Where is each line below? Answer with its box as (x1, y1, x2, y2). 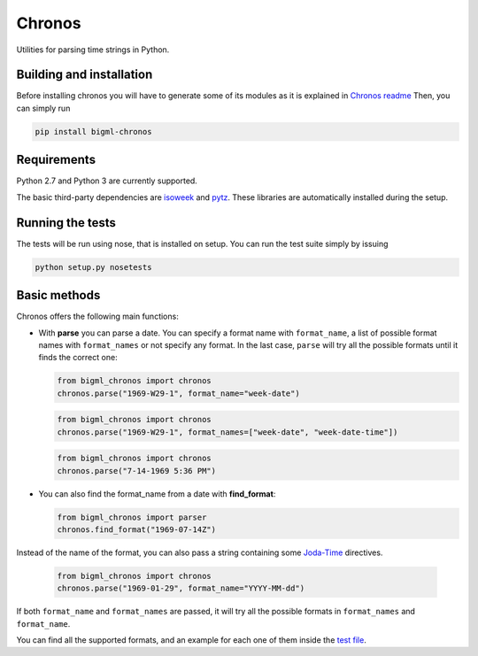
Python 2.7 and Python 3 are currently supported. (16, 175, 198, 186)
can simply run (16, 103, 71, 113)
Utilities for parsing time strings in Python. (16, 44, 170, 55)
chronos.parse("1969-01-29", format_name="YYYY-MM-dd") (57, 583, 305, 593)
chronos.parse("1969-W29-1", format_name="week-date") (57, 388, 300, 398)
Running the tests (16, 215, 117, 230)
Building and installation (16, 67, 153, 82)
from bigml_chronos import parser (57, 512, 207, 522)
